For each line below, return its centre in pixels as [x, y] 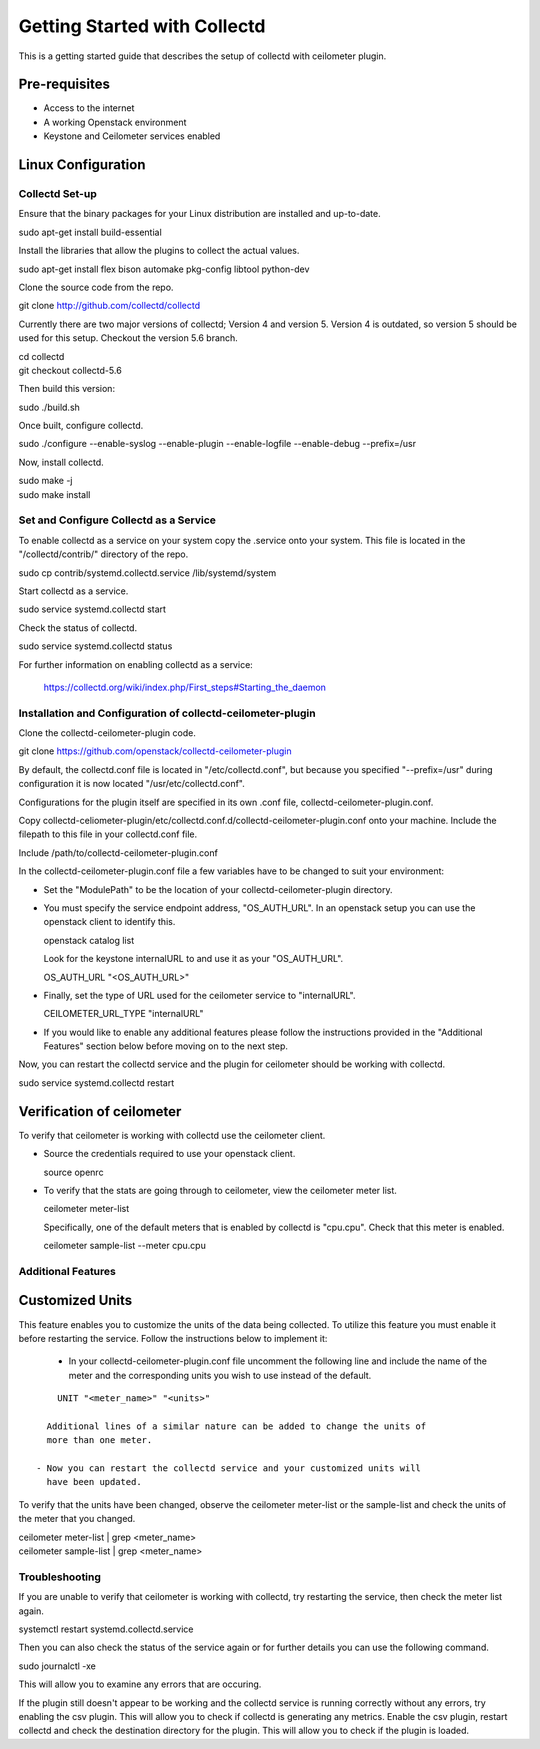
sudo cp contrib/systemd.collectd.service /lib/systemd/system [147, 572]
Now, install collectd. [61, 462]
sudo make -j [45, 481]
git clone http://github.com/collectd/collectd [109, 306]
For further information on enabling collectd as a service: [136, 664]
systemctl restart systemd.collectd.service [106, 1629]
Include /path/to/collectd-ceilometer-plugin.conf [118, 852]
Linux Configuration [82, 165]
